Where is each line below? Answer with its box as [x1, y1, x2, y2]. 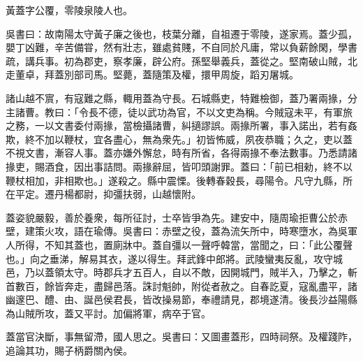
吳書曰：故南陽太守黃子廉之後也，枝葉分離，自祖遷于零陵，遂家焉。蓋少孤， [6, 26, 357, 41]
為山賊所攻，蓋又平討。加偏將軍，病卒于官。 [6, 305, 211, 320]
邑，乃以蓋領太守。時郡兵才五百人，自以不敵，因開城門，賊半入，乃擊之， [6, 265, 348, 280]
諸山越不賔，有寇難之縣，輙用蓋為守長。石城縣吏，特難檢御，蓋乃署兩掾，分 [6, 90, 357, 105]
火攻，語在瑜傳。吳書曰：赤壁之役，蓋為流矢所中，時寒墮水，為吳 [44, 224, 348, 238]
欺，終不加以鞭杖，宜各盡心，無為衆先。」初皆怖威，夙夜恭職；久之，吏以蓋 [6, 131, 353, 146]
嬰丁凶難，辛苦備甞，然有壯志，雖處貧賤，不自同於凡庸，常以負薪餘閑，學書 [6, 40, 357, 55]
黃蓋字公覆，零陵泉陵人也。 [6, 3, 133, 17]
